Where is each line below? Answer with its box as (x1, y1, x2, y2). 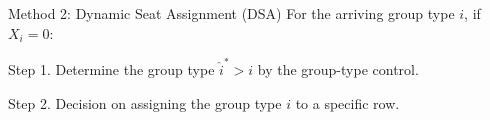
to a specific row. (295, 92, 400, 113)
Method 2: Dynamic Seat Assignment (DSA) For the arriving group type (8, 3, 455, 23)
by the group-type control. (257, 58, 419, 79)
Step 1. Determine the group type (8, 58, 215, 79)
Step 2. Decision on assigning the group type (8, 92, 282, 113)
